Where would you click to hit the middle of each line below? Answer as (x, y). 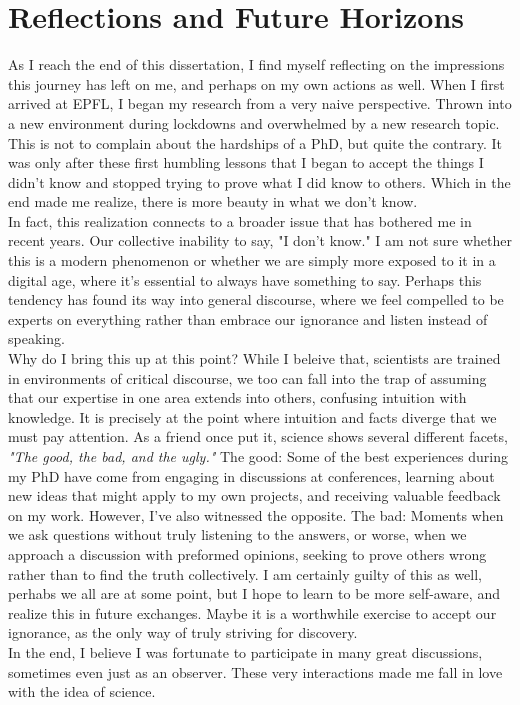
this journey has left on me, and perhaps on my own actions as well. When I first (256, 83)
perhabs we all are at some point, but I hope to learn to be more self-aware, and (254, 593)
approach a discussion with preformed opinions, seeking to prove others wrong (247, 553)
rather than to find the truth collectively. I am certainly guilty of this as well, (245, 573)
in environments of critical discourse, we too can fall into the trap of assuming (247, 377)
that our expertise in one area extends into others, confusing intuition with (237, 397)
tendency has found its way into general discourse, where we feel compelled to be (256, 299)
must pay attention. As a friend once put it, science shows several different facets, (258, 436)
